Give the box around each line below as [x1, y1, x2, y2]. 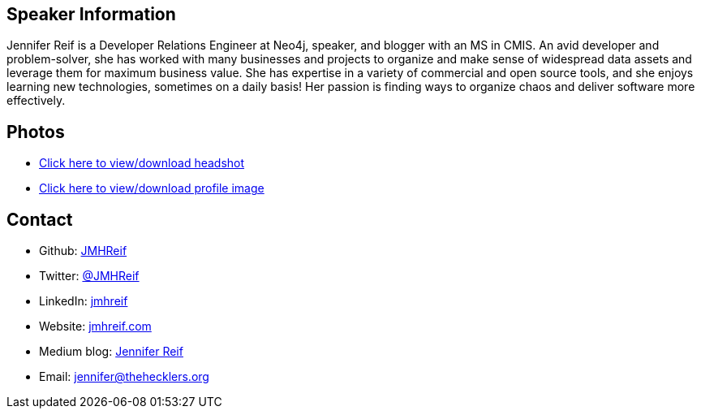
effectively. [6, 93, 66, 108]
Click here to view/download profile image [39, 181, 264, 196]
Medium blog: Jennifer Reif [39, 344, 183, 359]
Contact [6, 209, 73, 230]
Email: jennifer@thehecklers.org [39, 370, 209, 384]
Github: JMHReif [39, 244, 127, 258]
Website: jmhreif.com [39, 319, 152, 334]
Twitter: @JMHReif [39, 269, 140, 283]
